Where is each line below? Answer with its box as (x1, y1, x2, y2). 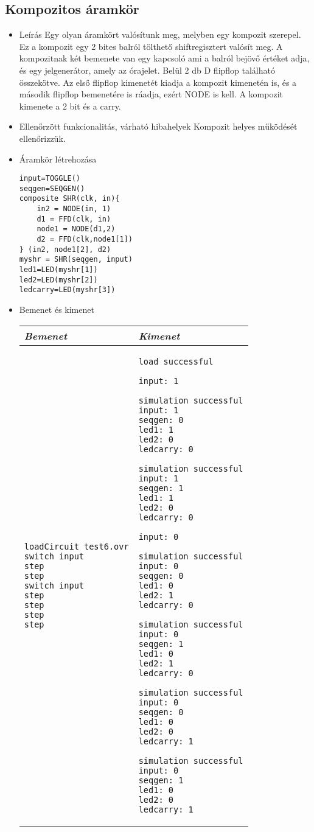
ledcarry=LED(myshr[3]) (19, 285, 116, 295)
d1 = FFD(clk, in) (37, 214, 111, 223)
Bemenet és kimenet (19, 303, 94, 316)
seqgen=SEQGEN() (19, 184, 85, 193)
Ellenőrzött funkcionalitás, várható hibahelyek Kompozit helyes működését (19, 120, 298, 133)
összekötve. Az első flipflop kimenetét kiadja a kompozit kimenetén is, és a (19, 75, 297, 88)
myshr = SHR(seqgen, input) (19, 255, 133, 264)
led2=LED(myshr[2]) (19, 275, 98, 284)
